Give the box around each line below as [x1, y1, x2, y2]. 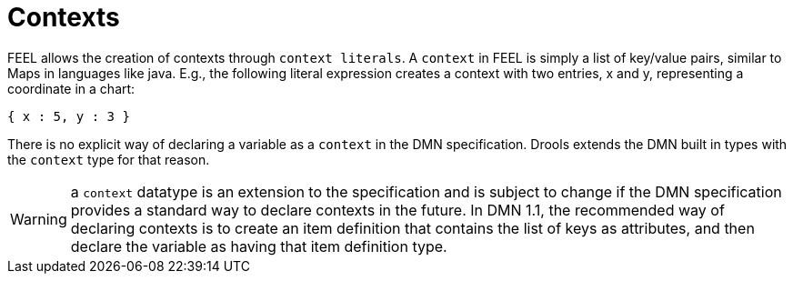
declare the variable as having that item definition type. [70, 236, 447, 256]
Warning [10, 209, 67, 228]
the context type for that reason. [7, 151, 210, 167]
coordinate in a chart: [7, 80, 136, 96]
